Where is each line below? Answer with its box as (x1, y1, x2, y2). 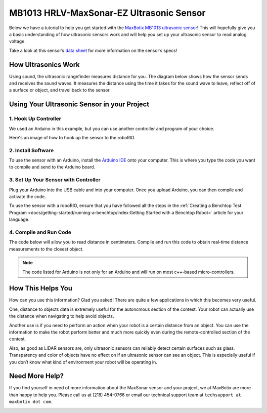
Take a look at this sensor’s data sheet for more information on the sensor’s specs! (9, 47, 178, 53)
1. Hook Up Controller (9, 115, 61, 122)
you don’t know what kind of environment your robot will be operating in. (9, 359, 158, 365)
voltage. (9, 39, 26, 44)
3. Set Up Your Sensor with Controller (9, 176, 101, 183)
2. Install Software (9, 147, 54, 154)
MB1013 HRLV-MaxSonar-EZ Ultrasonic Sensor (9, 7, 206, 18)
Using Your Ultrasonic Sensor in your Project (9, 100, 149, 109)
